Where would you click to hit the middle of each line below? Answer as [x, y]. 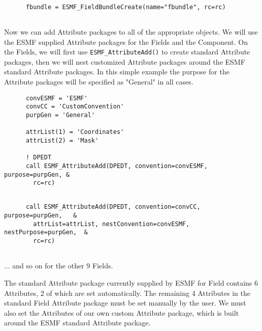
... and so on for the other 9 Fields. [59, 266]
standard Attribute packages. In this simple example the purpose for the [117, 72]
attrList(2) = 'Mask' [62, 140]
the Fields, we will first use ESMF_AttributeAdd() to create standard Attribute [127, 52]
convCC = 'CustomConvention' [75, 107]
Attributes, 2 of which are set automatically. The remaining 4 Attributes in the [127, 293]
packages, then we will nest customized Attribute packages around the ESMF [125, 61]
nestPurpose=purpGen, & [46, 232]
